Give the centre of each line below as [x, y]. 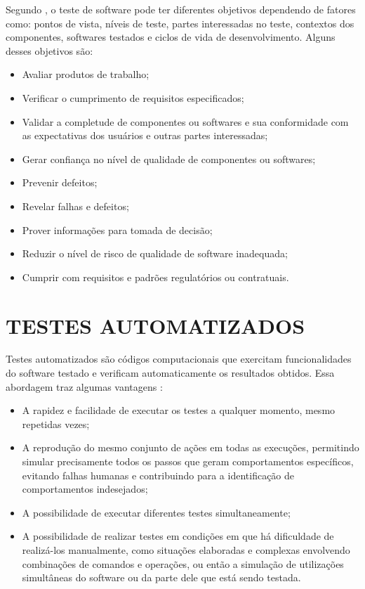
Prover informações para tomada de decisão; [117, 229]
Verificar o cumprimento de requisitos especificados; [133, 97]
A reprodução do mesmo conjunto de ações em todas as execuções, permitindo [191, 447]
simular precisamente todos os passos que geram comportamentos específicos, [188, 461]
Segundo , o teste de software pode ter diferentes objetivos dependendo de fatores [181, 9]
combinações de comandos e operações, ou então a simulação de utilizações [183, 563]
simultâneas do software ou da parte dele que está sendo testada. [161, 577]
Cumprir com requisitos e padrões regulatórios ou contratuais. [155, 277]
